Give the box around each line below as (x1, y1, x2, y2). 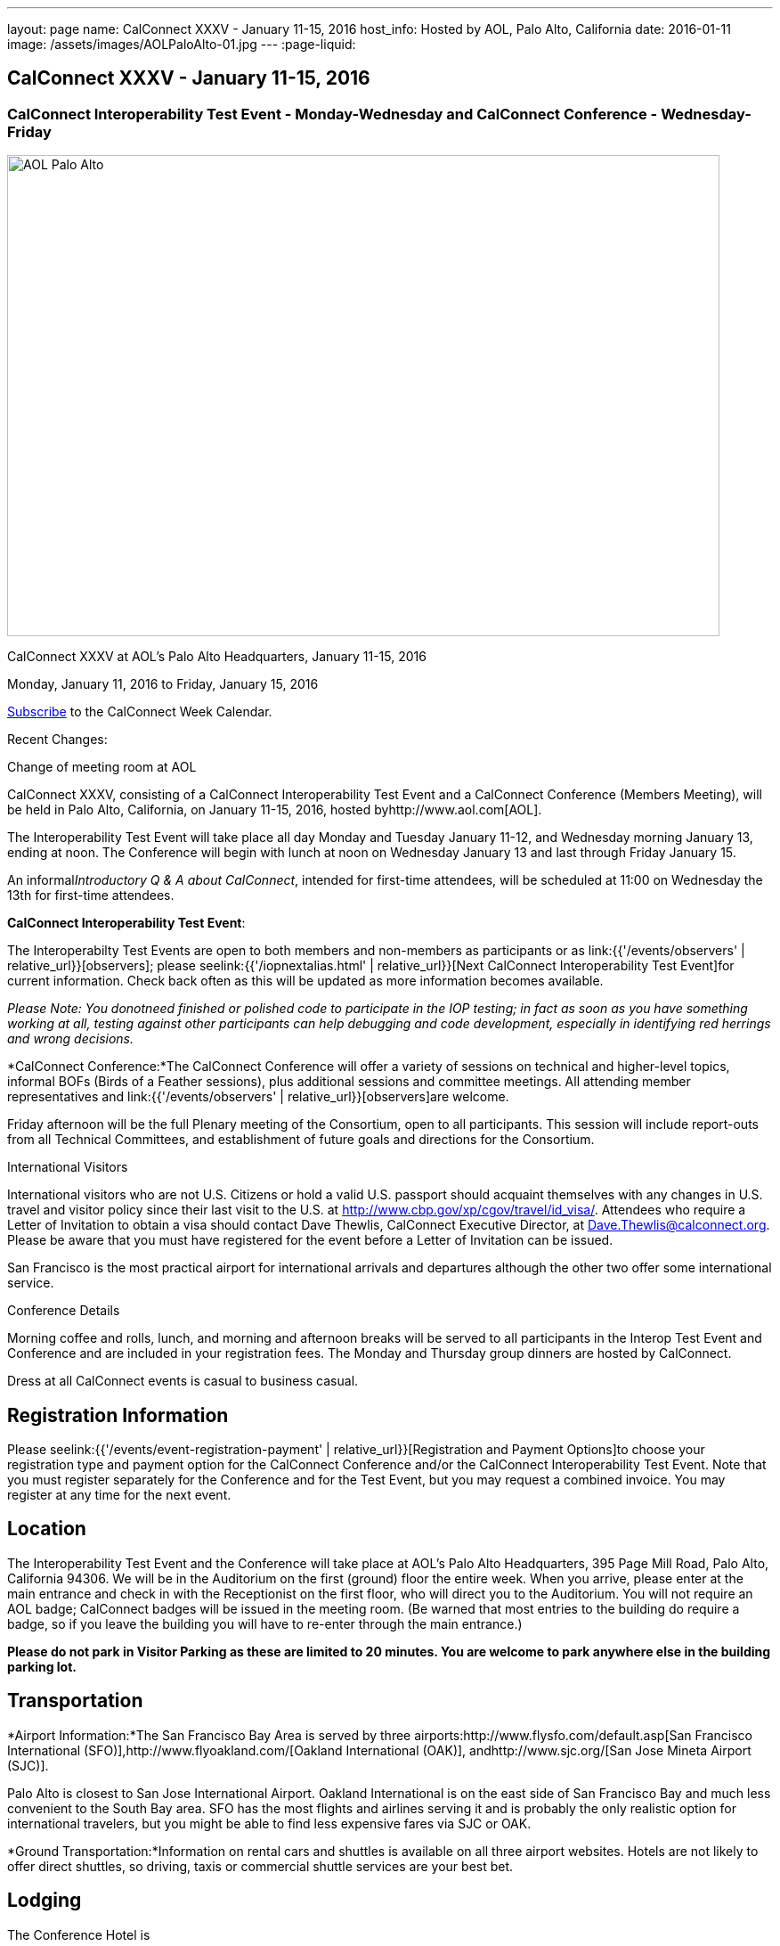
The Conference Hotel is (7, 1926, 150, 1942)
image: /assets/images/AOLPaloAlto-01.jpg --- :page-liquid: (7, 37, 356, 52)
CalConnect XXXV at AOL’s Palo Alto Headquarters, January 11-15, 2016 (7, 649, 427, 665)
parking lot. (7, 1658, 77, 1674)
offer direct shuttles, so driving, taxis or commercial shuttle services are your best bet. (7, 1858, 514, 1874)
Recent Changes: (7, 732, 108, 748)
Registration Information (7, 1403, 229, 1427)
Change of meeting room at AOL (7, 759, 197, 775)
